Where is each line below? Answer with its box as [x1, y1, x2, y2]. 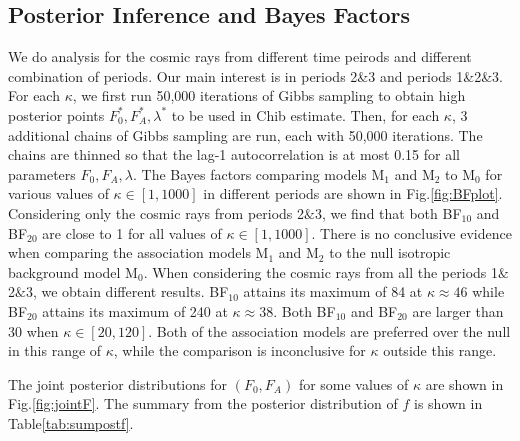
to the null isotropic [329, 242, 451, 263]
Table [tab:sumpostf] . [8, 412, 134, 433]
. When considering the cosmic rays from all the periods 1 [143, 261, 498, 282]
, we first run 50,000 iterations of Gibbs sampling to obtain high [72, 85, 466, 106]
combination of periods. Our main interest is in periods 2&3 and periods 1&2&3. [8, 65, 503, 86]
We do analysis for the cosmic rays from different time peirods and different [8, 46, 472, 67]
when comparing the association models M [8, 242, 269, 263]
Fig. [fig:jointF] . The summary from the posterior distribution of [8, 393, 398, 414]
